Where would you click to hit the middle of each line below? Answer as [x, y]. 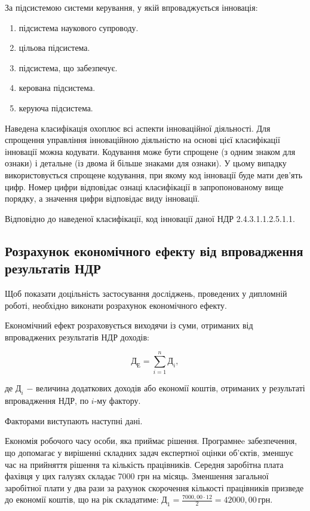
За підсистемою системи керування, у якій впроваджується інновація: [131, 7]
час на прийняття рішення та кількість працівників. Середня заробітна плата [144, 464]
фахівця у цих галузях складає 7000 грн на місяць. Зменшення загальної [137, 476]
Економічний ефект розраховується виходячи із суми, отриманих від [129, 325]
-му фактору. [117, 401]
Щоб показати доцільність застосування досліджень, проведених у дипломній [146, 293]
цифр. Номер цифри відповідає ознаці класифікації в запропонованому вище [144, 186]
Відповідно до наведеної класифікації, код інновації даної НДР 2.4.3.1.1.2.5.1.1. [150, 218]
